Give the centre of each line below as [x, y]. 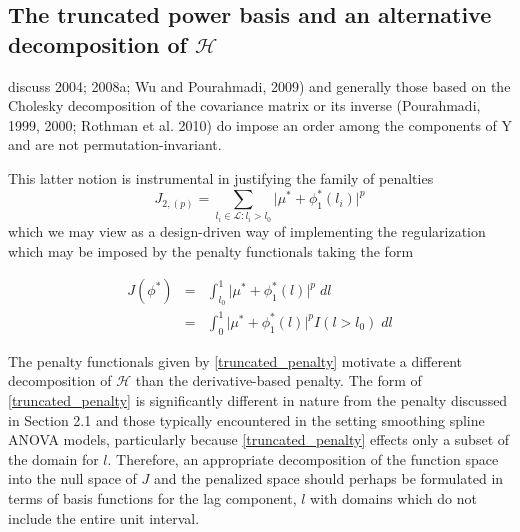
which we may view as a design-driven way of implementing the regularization [247, 231]
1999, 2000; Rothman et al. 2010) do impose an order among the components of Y [260, 124]
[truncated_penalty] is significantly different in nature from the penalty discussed [258, 399]
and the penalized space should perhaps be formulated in [328, 478]
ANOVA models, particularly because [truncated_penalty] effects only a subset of [259, 439]
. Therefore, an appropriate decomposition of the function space [303, 458]
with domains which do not [393, 497]
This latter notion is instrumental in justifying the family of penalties [221, 177]
